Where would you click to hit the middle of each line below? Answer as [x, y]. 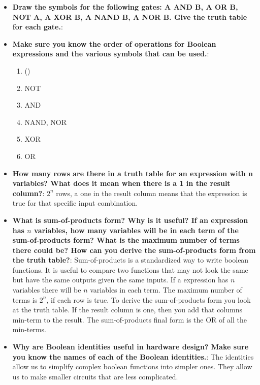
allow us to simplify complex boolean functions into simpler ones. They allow [132, 366]
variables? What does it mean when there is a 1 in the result [121, 183]
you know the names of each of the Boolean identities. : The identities [133, 356]
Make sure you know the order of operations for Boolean [114, 43]
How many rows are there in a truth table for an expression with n [133, 173]
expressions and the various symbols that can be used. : [111, 54]
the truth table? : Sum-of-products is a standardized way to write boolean [131, 260]
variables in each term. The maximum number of [166, 290]
